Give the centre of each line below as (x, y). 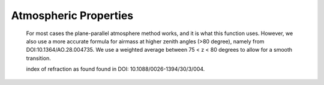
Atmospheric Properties (72, 15)
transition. (38, 58)
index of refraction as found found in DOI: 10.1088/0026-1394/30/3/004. (115, 69)
